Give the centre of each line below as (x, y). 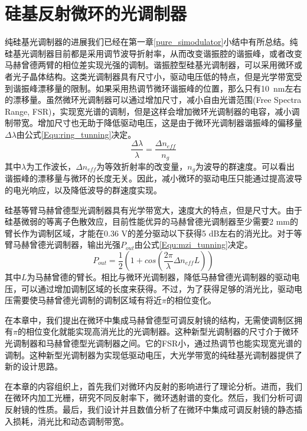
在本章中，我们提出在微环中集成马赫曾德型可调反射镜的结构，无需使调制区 (149, 320)
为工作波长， (51, 166)
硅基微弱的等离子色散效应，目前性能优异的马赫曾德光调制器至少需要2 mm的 (151, 221)
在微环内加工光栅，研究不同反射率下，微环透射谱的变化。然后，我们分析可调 (153, 398)
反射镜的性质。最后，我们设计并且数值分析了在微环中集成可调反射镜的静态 (149, 409)
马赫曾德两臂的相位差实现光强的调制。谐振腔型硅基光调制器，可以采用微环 (149, 65)
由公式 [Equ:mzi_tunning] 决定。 (193, 244)
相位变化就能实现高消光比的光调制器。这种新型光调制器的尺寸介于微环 (162, 331)
